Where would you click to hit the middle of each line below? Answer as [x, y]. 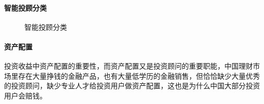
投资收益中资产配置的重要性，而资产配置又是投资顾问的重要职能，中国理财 [128, 66]
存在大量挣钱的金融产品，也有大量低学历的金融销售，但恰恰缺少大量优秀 [139, 75]
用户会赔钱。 [25, 95]
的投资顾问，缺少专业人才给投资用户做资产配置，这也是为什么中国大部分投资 [132, 86]
